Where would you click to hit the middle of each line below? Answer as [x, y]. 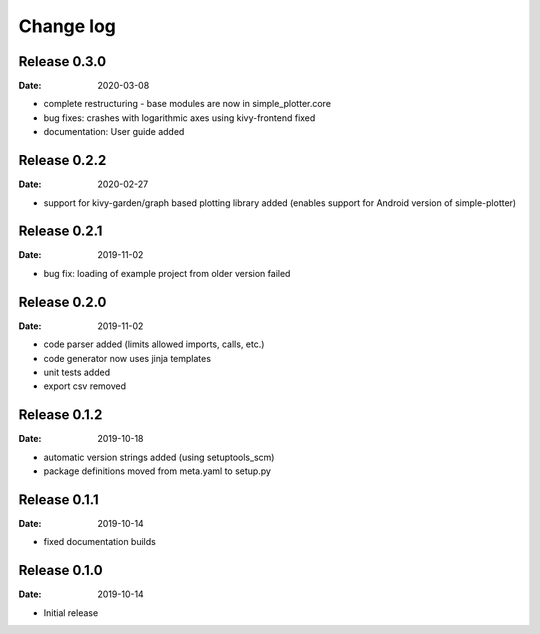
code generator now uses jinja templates [127, 358]
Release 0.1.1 [58, 499]
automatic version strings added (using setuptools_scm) [159, 457]
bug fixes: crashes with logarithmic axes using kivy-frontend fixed [179, 117]
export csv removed [85, 386]
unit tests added [76, 372]
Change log [67, 26]
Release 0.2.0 [62, 301]
